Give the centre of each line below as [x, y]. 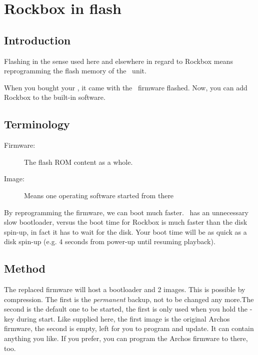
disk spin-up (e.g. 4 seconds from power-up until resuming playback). [110, 241]
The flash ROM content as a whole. [78, 162]
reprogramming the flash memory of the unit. [75, 71]
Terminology [37, 124]
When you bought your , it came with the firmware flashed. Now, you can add [126, 87]
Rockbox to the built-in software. [55, 97]
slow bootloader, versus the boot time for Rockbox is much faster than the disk [126, 222]
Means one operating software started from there [99, 195]
